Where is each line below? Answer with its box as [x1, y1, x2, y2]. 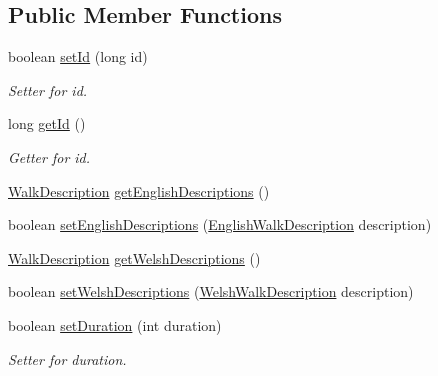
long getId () [8, 113, 86, 134]
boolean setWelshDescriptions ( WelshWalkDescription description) [8, 281, 414, 302]
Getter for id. [8, 146, 91, 167]
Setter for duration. [8, 348, 127, 369]
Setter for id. [8, 79, 88, 100]
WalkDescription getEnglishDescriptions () [8, 180, 270, 201]
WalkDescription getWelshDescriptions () [8, 247, 261, 268]
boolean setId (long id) [8, 46, 148, 67]
